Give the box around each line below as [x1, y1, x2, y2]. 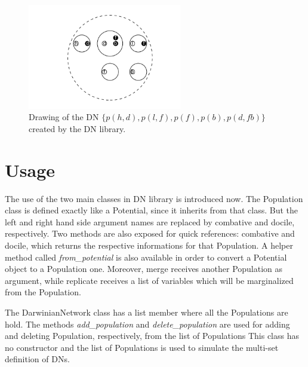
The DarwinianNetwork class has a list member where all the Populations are [5, 305, 288, 318]
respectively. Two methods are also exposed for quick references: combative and [5, 227, 295, 240]
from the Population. [5, 286, 81, 298]
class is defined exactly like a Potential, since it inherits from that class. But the [5, 204, 298, 216]
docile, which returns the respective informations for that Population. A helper [5, 238, 293, 251]
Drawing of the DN [29, 111, 99, 123]
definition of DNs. [5, 353, 70, 365]
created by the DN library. [29, 122, 126, 134]
